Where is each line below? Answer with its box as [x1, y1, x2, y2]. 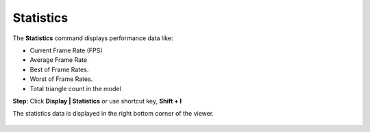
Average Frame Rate [29, 56, 88, 64]
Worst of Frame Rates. [29, 75, 93, 83]
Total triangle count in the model [29, 84, 121, 93]
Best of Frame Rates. [29, 65, 89, 73]
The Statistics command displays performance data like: [12, 34, 173, 42]
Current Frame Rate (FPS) [29, 46, 103, 54]
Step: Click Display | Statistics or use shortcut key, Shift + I [12, 97, 182, 105]
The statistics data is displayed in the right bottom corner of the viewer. [12, 110, 214, 118]
